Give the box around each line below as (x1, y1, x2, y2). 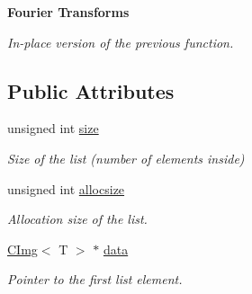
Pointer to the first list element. (7, 270, 183, 289)
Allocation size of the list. (7, 209, 148, 228)
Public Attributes (7, 76, 175, 104)
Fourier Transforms (7, 3, 130, 21)
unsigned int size (7, 119, 99, 138)
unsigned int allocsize (7, 179, 125, 198)
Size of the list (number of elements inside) (7, 148, 245, 167)
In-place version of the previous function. (7, 32, 234, 51)
